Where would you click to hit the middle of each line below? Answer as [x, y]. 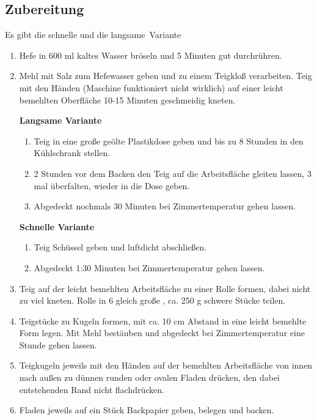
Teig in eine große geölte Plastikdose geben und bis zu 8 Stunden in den [169, 141]
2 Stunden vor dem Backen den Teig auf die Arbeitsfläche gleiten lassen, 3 [173, 173]
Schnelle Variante [57, 226]
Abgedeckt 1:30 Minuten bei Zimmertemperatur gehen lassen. [149, 267]
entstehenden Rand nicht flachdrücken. [92, 389]
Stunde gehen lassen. [58, 344]
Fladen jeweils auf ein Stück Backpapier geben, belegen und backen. [147, 410]
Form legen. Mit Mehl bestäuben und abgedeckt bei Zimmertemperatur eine [162, 333]
